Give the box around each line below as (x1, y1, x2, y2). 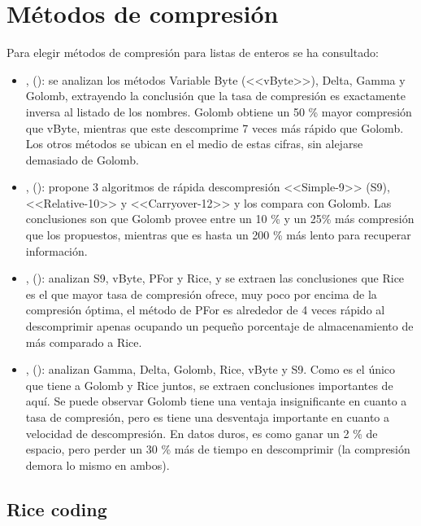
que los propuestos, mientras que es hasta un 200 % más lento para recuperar (25, 226, 411, 243)
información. (25, 242, 88, 259)
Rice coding (7, 496, 107, 521)
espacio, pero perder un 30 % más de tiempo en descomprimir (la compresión (25, 441, 410, 458)
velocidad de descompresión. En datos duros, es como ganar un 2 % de (25, 424, 378, 441)
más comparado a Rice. (25, 333, 142, 350)
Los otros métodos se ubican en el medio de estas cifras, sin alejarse (25, 135, 363, 152)
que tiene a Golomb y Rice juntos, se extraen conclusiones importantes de (25, 376, 393, 393)
